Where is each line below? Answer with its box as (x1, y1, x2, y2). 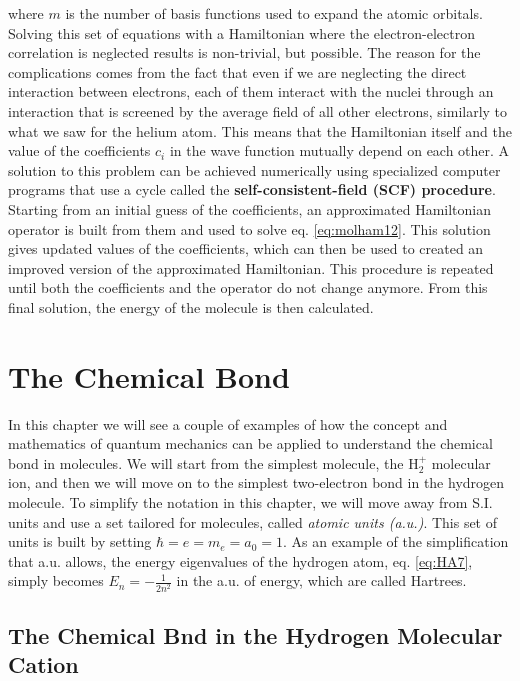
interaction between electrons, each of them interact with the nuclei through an (8, 81, 494, 102)
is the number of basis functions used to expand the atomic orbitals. (65, 3, 483, 23)
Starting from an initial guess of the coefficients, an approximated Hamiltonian (8, 198, 491, 219)
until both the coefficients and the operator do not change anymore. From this (8, 277, 488, 298)
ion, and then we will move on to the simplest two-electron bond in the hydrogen (8, 472, 505, 493)
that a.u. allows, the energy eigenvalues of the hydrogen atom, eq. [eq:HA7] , (8, 550, 473, 571)
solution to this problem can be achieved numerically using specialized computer (8, 159, 501, 180)
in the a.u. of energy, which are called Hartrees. (176, 570, 467, 591)
